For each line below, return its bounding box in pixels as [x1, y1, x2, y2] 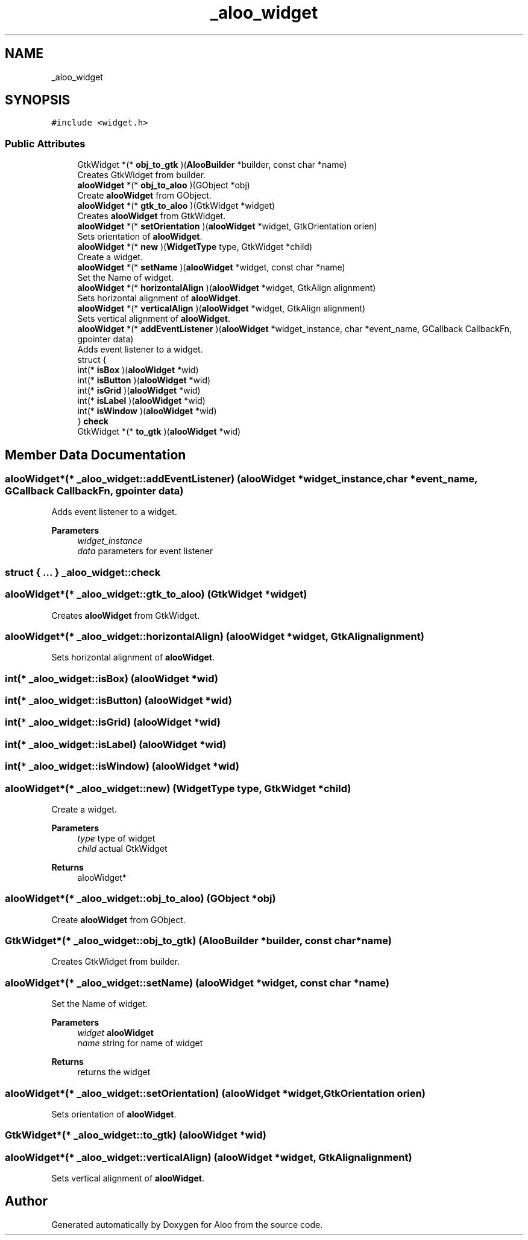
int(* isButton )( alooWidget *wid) [77, 375, 211, 386]
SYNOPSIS [5, 92, 71, 108]
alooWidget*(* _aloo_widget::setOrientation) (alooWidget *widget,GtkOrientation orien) [5, 1087, 426, 1099]
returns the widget [77, 1067, 151, 1078]
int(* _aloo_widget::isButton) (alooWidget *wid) [5, 694, 232, 707]
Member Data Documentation [5, 447, 186, 462]
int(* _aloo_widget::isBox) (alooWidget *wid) [5, 672, 218, 685]
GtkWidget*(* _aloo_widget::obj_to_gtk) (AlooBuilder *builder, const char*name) [5, 935, 392, 947]
